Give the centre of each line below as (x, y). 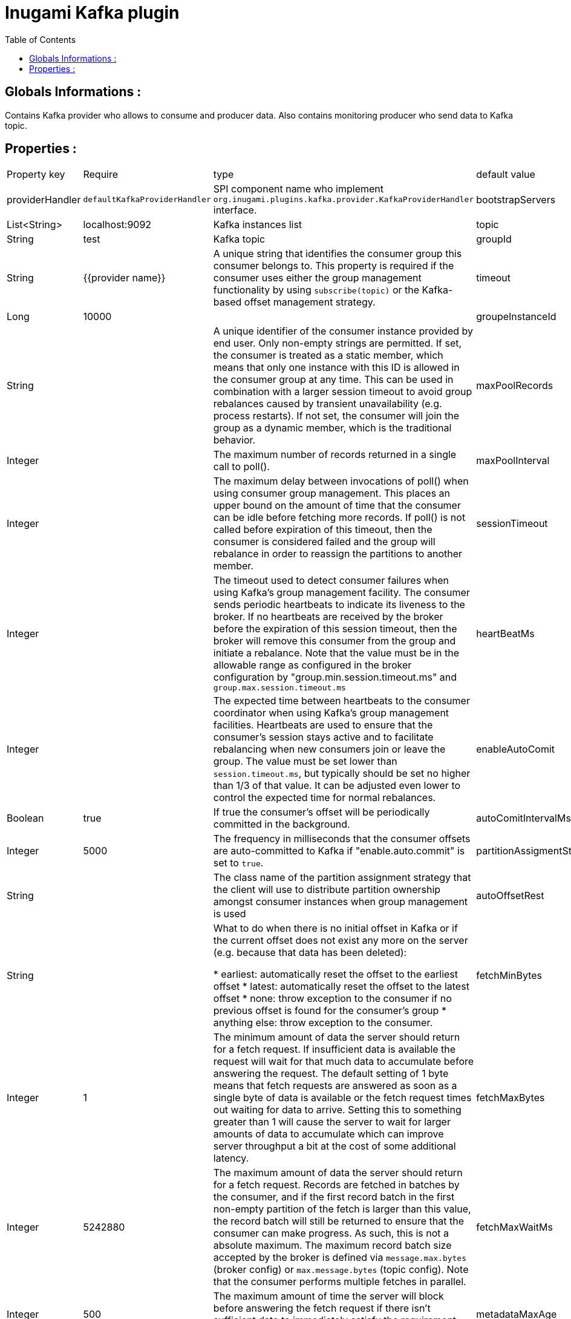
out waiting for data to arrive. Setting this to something (337, 1110)
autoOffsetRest (510, 896)
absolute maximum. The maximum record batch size (332, 1245)
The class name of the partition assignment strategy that (342, 878)
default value (506, 175)
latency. (231, 1158)
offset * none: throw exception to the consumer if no (332, 999)
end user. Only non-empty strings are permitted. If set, (338, 343)
